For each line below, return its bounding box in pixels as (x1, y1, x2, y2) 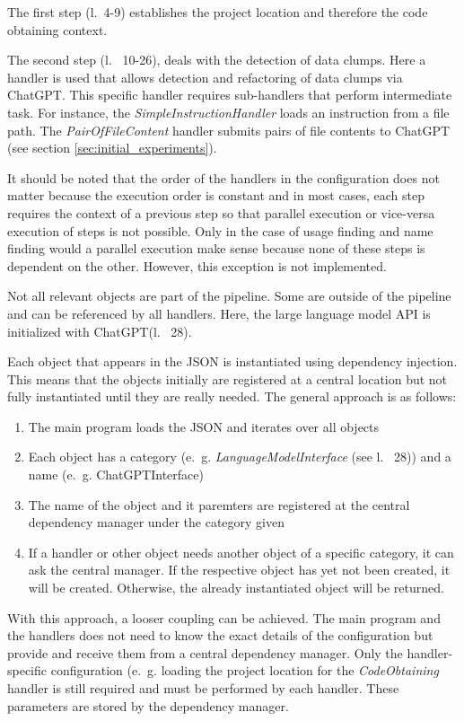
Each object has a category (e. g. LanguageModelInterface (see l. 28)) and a (28, 447, 451, 466)
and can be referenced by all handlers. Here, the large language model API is (7, 303, 431, 322)
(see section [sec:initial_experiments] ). (7, 138, 217, 157)
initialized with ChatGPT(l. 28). (7, 321, 192, 340)
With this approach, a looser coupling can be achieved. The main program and (7, 608, 441, 627)
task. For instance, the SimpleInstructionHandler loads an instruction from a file (7, 102, 450, 121)
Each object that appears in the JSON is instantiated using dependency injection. (7, 352, 458, 371)
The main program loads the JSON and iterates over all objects (28, 417, 380, 435)
